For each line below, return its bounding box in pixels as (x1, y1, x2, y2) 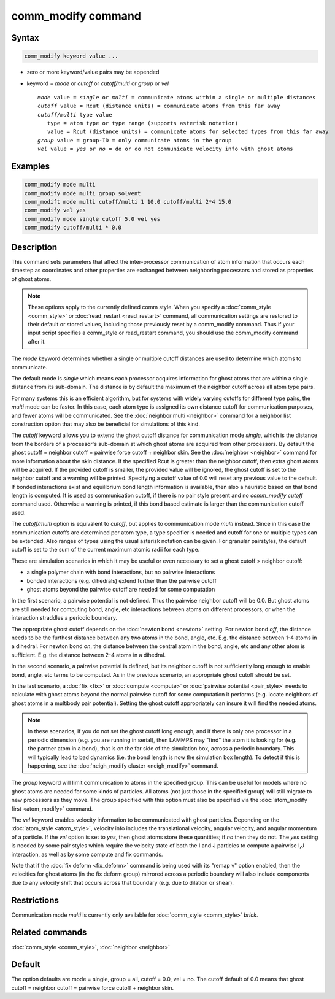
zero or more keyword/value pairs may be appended (26, 68, 160, 76)
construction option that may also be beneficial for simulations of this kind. (11, 420, 201, 428)
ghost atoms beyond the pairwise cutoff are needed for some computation (26, 586, 215, 593)
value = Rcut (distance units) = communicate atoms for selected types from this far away (47, 128, 329, 135)
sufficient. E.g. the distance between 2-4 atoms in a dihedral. (11, 651, 166, 658)
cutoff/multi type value (37, 111, 112, 118)
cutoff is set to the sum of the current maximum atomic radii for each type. (11, 546, 200, 553)
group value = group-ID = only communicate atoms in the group (37, 137, 232, 144)
